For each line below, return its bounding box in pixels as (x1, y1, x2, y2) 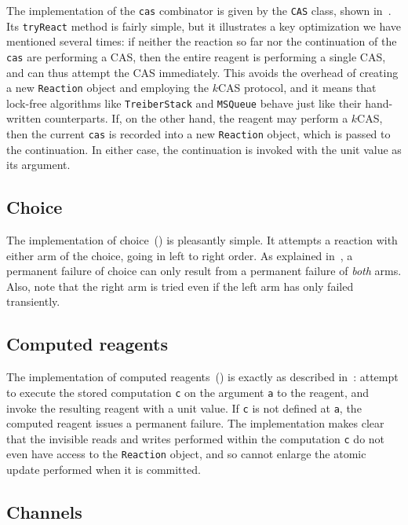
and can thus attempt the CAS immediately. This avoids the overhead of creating (6, 64, 399, 80)
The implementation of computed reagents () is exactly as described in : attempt (6, 369, 399, 385)
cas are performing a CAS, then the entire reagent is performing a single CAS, (6, 48, 386, 64)
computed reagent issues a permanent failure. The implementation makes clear (6, 415, 384, 431)
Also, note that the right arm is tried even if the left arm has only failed (6, 277, 354, 294)
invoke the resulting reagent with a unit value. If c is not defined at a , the (6, 399, 362, 416)
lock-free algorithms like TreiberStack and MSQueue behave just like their (6, 94, 362, 111)
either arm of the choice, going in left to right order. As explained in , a (6, 247, 353, 263)
